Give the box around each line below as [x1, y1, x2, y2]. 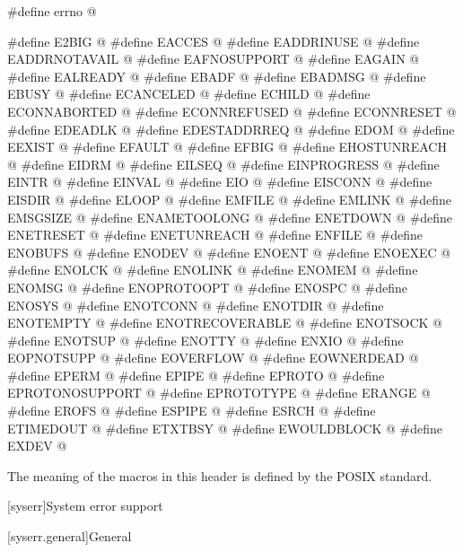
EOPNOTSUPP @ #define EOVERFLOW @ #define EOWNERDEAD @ [7, 348, 419, 367]
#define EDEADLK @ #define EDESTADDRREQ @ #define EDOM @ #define [7, 119, 455, 138]
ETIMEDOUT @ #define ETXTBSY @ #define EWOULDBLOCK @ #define [7, 418, 442, 437]
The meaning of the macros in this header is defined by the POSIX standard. [7, 466, 432, 485]
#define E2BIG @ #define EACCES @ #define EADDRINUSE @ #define [7, 31, 420, 50]
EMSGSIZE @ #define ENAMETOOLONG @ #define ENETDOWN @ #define [7, 207, 453, 226]
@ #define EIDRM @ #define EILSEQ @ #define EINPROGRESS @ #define [7, 154, 440, 173]
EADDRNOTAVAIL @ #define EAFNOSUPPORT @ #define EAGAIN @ [7, 49, 420, 68]
